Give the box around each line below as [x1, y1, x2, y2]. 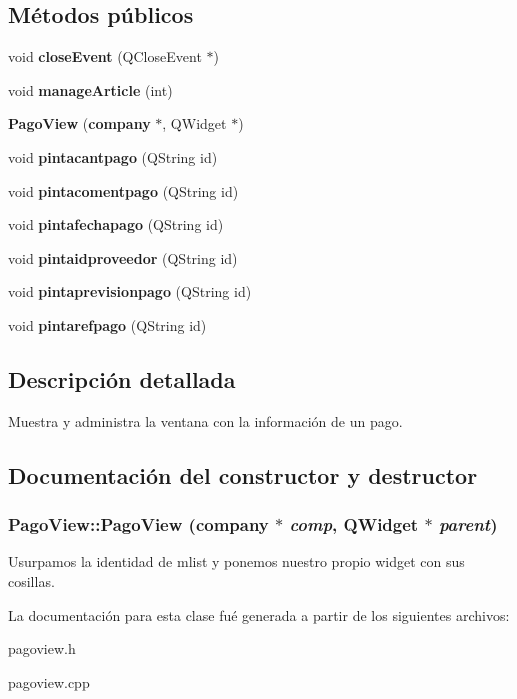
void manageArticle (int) [8, 79, 173, 100]
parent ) [438, 512, 498, 537]
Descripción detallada [8, 363, 236, 394]
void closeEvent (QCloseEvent [8, 46, 202, 67]
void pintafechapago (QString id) [8, 214, 224, 235]
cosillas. [8, 570, 55, 591]
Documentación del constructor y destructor [8, 459, 478, 490]
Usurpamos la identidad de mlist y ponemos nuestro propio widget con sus [8, 551, 465, 572]
